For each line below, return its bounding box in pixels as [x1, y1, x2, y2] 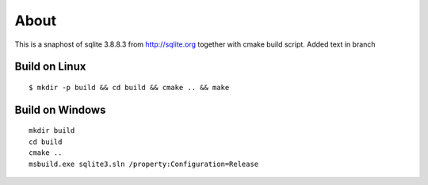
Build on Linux [14, 60, 86, 74]
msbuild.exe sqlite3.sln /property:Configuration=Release [29, 159, 259, 168]
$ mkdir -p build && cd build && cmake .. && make [29, 83, 230, 92]
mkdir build [29, 126, 75, 135]
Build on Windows [14, 103, 106, 116]
